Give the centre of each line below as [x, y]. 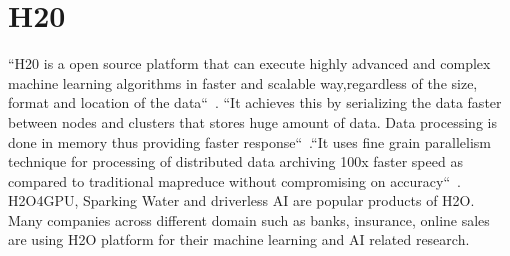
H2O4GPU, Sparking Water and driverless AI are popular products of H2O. [241, 200]
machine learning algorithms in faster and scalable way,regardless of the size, [243, 82]
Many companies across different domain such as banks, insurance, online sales [249, 219]
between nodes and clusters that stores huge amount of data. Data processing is [252, 121]
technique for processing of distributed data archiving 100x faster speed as [235, 161]
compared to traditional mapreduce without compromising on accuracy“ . [234, 180]
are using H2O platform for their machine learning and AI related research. [239, 239]
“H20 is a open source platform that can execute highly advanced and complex [249, 63]
